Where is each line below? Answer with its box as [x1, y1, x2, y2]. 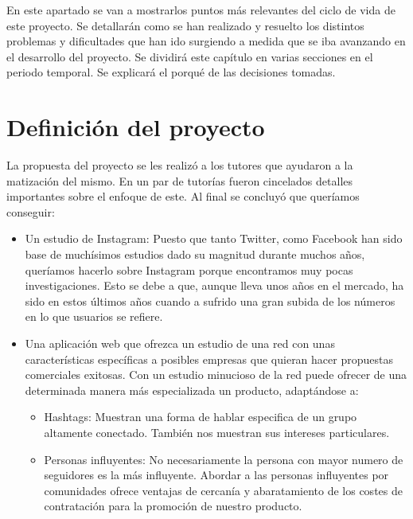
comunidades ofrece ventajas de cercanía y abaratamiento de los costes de [44, 482, 403, 498]
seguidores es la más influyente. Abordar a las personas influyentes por [44, 466, 389, 483]
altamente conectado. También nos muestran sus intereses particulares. [44, 424, 390, 440]
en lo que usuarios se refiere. [25, 308, 163, 325]
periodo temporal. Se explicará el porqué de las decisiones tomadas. [6, 64, 336, 80]
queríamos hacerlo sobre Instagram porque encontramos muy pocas [25, 261, 353, 278]
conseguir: [6, 203, 55, 220]
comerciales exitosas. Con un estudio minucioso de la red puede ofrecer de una [25, 366, 407, 383]
